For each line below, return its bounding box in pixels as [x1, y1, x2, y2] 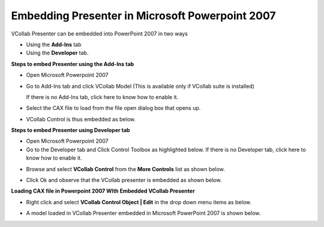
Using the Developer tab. [26, 49, 89, 56]
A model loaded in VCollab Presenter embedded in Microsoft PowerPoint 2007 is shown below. [26, 210, 261, 217]
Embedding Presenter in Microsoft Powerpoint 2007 [11, 9, 276, 22]
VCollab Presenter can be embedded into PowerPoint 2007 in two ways [11, 30, 188, 37]
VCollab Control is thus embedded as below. [26, 115, 136, 123]
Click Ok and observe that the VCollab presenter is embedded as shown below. [26, 177, 222, 184]
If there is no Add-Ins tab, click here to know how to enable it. [26, 93, 179, 100]
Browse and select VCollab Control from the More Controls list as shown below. [26, 165, 225, 172]
